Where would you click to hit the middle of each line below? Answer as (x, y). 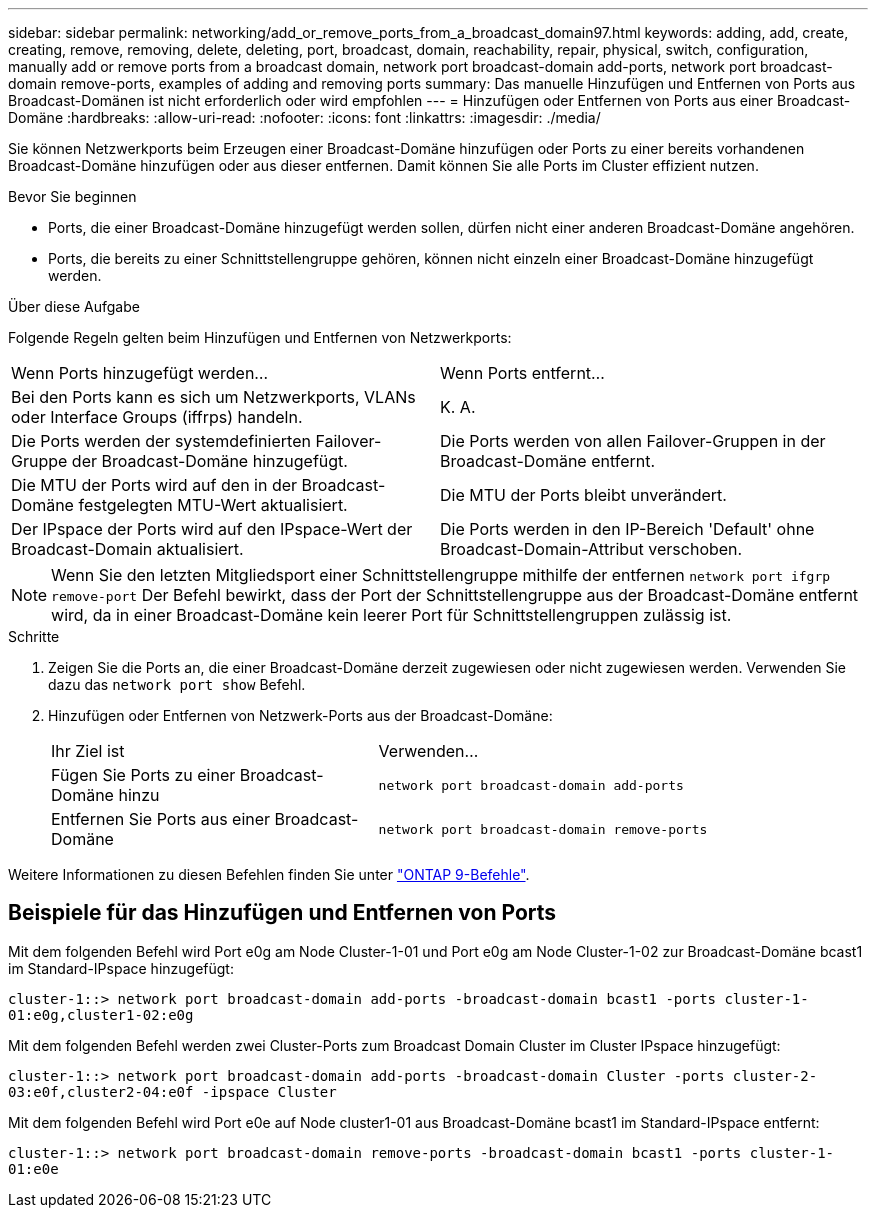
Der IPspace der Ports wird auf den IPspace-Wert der (212, 529)
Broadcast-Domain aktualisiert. (127, 549)
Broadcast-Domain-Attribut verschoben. (591, 549)
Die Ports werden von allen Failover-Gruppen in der (633, 441)
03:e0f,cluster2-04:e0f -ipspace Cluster (172, 1091)
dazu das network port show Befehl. (177, 684)
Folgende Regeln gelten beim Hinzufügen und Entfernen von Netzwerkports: (260, 337)
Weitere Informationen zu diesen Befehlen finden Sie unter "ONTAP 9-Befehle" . (269, 874)
